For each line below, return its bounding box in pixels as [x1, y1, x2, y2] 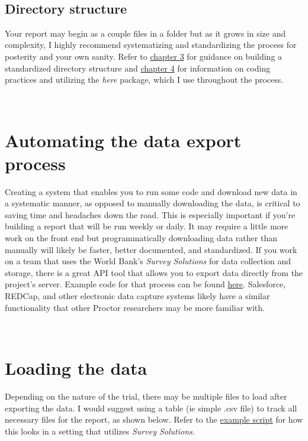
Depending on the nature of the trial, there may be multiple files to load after [5, 390, 287, 402]
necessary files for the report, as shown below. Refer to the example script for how [5, 413, 303, 426]
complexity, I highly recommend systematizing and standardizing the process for [5, 38, 297, 51]
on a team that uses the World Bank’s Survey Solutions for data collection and [5, 255, 291, 267]
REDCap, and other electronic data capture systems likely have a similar [5, 290, 270, 302]
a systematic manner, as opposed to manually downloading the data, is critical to [5, 197, 300, 209]
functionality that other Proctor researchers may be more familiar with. [5, 301, 265, 313]
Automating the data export [5, 128, 242, 152]
